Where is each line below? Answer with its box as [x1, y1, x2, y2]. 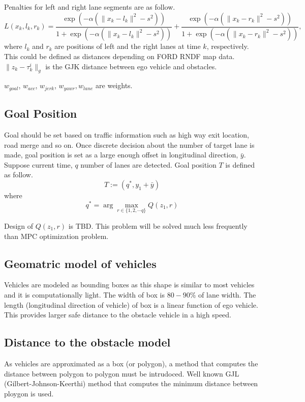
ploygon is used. [4, 388, 54, 398]
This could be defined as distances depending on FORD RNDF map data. [4, 51, 235, 62]
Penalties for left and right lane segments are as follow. [4, 2, 175, 12]
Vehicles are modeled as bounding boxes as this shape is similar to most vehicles [4, 279, 255, 290]
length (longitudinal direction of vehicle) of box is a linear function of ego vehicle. [4, 299, 258, 310]
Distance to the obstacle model [4, 334, 171, 350]
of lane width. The [198, 289, 256, 300]
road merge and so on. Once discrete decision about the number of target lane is [4, 139, 255, 150]
